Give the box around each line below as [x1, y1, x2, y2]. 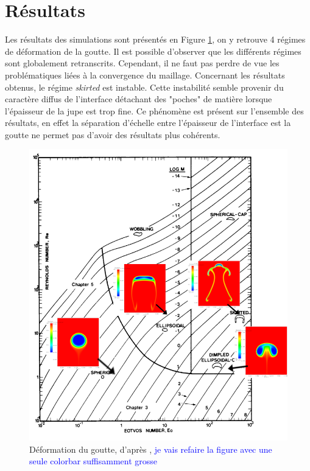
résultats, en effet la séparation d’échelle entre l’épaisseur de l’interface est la [5, 116, 291, 129]
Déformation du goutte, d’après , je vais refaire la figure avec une [29, 442, 272, 455]
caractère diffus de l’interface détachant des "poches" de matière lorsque [5, 92, 272, 105]
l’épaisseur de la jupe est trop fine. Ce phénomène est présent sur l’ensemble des [5, 104, 304, 117]
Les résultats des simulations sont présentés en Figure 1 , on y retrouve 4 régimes [5, 33, 306, 46]
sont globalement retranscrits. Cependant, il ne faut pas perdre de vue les [5, 57, 280, 69]
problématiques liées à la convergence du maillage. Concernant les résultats [5, 68, 285, 81]
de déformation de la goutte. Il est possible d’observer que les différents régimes [5, 44, 301, 57]
